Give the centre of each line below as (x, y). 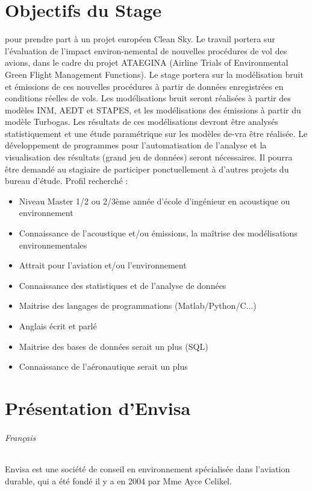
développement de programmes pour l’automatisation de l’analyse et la (136, 145)
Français (20, 437)
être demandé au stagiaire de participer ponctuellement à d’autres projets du (147, 169)
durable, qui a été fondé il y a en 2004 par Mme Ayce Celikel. (118, 480)
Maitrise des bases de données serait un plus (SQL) (114, 346)
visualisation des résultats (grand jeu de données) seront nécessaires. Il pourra (149, 157)
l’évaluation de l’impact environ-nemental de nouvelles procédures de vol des (146, 50)
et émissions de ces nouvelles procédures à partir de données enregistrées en (144, 86)
